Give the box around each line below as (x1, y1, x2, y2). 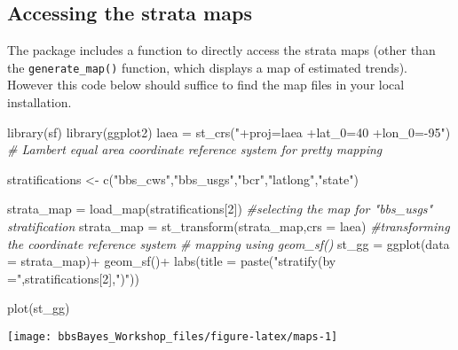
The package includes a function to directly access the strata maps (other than (7, 41, 436, 59)
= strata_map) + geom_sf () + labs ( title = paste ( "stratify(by (7, 252, 336, 270)
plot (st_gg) (7, 299, 70, 317)
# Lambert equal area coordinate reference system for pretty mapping (7, 140, 383, 159)
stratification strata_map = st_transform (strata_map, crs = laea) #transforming (7, 217, 450, 236)
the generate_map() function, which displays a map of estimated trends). (7, 58, 407, 76)
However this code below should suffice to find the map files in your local (7, 75, 405, 94)
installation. (7, 93, 72, 112)
